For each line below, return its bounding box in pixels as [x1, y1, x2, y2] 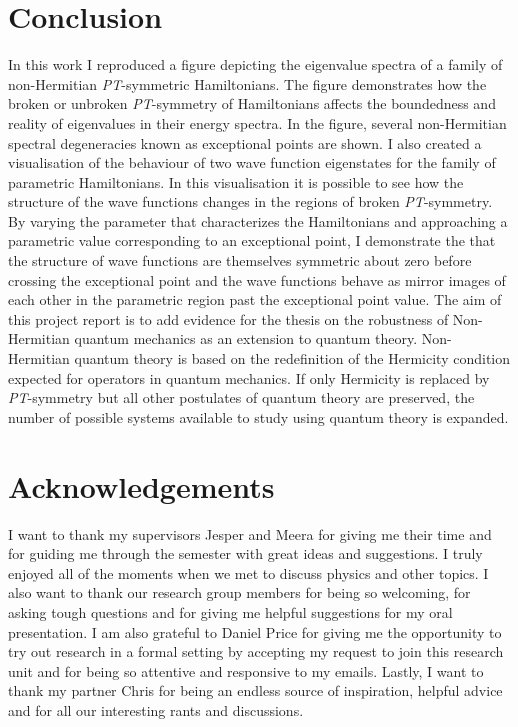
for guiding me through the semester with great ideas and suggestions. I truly [8, 543, 483, 564]
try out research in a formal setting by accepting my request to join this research [8, 641, 504, 662]
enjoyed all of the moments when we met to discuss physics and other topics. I [8, 562, 489, 583]
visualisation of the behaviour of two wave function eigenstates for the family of [8, 152, 496, 173]
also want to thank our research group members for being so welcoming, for [8, 582, 471, 603]
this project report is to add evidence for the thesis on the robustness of [8, 308, 449, 329]
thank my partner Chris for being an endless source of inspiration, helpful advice [8, 680, 503, 701]
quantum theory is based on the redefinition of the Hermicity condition [74, 348, 511, 369]
